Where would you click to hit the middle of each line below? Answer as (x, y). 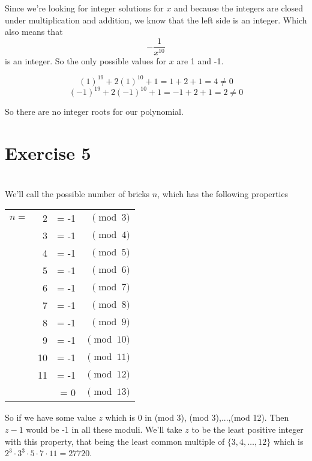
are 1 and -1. (200, 60)
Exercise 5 (48, 153)
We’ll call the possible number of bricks (77, 193)
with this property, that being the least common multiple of (115, 441)
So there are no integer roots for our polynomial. (94, 111)
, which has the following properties (223, 193)
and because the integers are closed (239, 8)
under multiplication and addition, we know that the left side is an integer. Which (156, 20)
